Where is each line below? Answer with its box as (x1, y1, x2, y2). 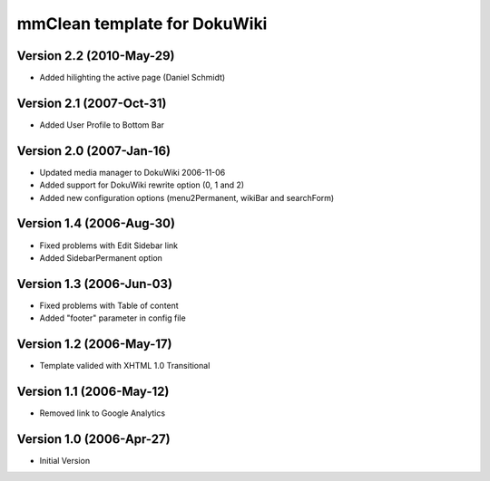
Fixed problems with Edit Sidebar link (39, 240, 179, 251)
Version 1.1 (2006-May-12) (16, 383, 170, 399)
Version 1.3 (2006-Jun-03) (16, 276, 172, 292)
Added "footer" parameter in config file (39, 313, 186, 323)
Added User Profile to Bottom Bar (39, 119, 165, 130)
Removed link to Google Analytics (39, 408, 166, 418)
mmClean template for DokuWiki (16, 14, 268, 34)
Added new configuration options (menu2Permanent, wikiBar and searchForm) (39, 192, 335, 203)
